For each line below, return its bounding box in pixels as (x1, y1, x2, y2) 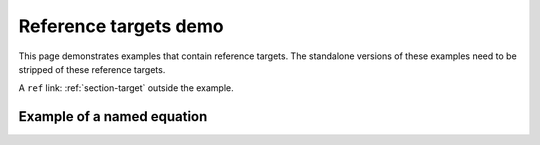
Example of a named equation (18, 108, 208, 125)
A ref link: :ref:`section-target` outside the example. (18, 82, 234, 94)
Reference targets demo (18, 15, 224, 37)
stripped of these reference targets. (18, 63, 166, 75)
